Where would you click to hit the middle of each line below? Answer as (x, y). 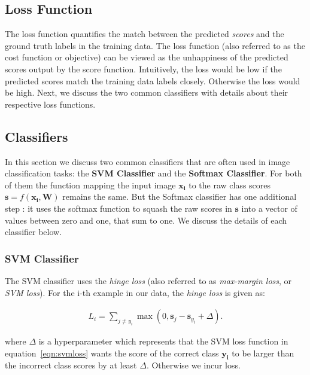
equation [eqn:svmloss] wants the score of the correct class (112, 353)
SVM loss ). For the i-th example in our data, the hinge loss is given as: (135, 292)
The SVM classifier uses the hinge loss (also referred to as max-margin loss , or (148, 280)
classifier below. (34, 232)
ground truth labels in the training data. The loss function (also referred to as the (155, 45)
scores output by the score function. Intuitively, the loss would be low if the (143, 68)
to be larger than (263, 353)
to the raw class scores (230, 185)
